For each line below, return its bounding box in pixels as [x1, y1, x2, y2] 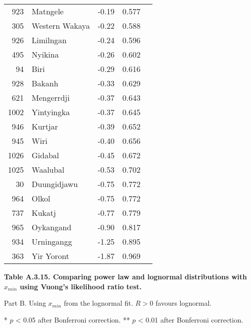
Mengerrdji [32, 92, 70, 103]
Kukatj [32, 207, 56, 218]
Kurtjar [32, 121, 58, 132]
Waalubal [32, 164, 64, 175]
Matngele [32, 5, 64, 17]
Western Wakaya [32, 20, 90, 31]
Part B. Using [4, 298, 46, 308]
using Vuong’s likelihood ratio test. [20, 281, 142, 291]
